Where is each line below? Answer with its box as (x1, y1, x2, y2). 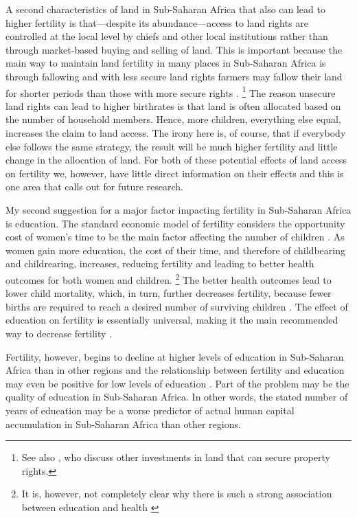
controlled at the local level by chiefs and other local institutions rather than (5, 29, 328, 43)
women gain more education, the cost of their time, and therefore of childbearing (5, 243, 345, 257)
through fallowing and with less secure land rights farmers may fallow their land (5, 69, 343, 83)
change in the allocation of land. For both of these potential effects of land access (5, 153, 347, 167)
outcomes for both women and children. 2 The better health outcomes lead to (5, 270, 332, 286)
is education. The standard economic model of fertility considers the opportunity (5, 216, 345, 230)
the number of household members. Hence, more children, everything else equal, (5, 112, 341, 126)
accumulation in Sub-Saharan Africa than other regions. (5, 416, 241, 431)
